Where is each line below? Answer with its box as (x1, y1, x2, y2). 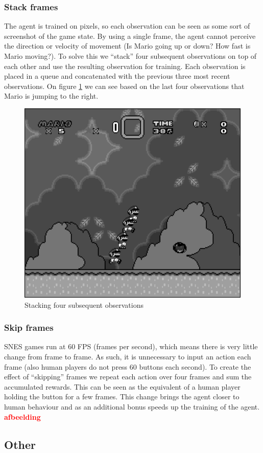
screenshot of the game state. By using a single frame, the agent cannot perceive (4, 30, 256, 41)
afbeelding (4, 411, 41, 422)
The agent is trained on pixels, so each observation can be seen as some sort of (4, 20, 250, 31)
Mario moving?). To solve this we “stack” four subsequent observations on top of (4, 51, 257, 61)
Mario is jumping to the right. (4, 90, 99, 101)
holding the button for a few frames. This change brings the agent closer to (4, 391, 240, 402)
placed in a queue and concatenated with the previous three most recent (4, 71, 230, 81)
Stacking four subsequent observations (25, 299, 144, 310)
